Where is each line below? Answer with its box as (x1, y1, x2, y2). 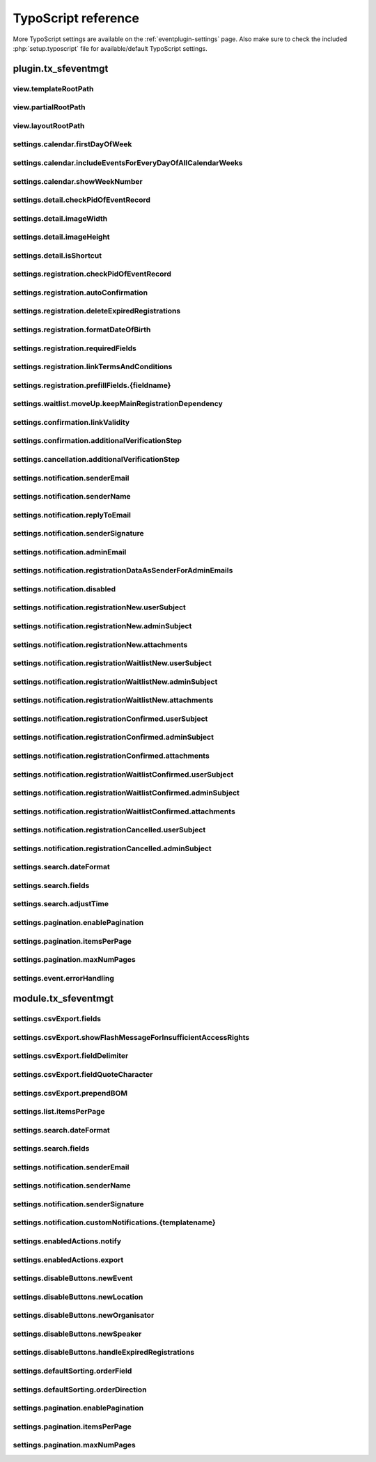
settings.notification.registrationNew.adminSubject (13, 621, 192, 631)
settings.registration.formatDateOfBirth (13, 325, 151, 334)
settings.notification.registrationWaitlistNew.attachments (13, 695, 214, 705)
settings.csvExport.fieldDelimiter (13, 1051, 129, 1061)
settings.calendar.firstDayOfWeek (13, 139, 132, 149)
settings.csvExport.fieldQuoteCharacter (13, 1069, 153, 1079)
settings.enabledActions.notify (13, 1236, 122, 1246)
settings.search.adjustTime (13, 899, 109, 909)
